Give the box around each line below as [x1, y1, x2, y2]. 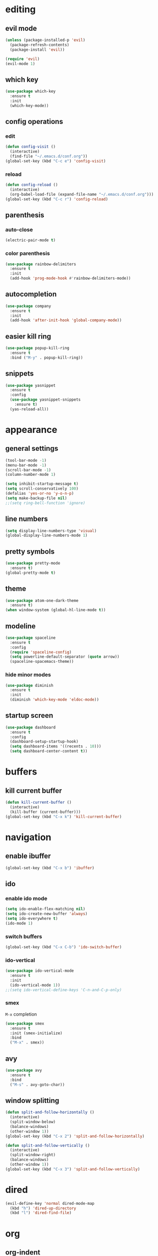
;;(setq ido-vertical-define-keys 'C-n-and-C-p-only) [5, 987, 122, 992]
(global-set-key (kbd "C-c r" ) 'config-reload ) [5, 196, 109, 202]
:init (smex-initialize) [10, 1031, 63, 1036]
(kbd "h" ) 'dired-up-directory [10, 1205, 76, 1211]
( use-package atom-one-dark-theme [5, 598, 79, 603]
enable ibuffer [5, 852, 51, 861]
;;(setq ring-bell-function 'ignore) [5, 500, 86, 506]
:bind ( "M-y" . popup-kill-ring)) [10, 355, 83, 360]
